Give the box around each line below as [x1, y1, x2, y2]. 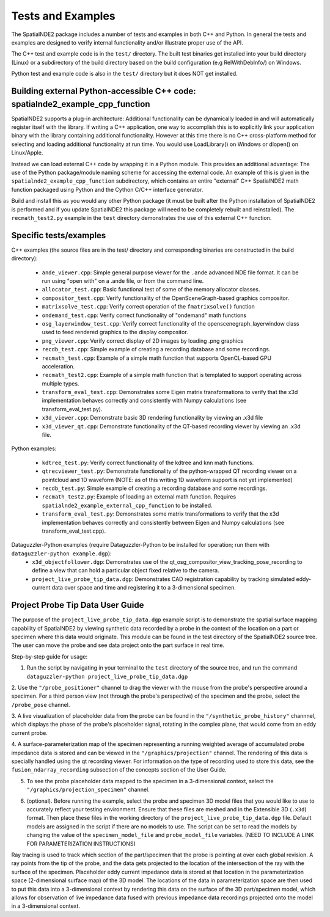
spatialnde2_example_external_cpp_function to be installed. [42, 502, 213, 509]
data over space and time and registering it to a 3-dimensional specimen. [51, 584, 237, 591]
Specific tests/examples [11, 230, 106, 241]
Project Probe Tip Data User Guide [11, 600, 144, 610]
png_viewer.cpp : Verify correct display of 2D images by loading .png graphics [42, 337, 244, 345]
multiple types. [42, 379, 79, 387]
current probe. [11, 729, 48, 736]
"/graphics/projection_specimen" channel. [26, 786, 150, 794]
